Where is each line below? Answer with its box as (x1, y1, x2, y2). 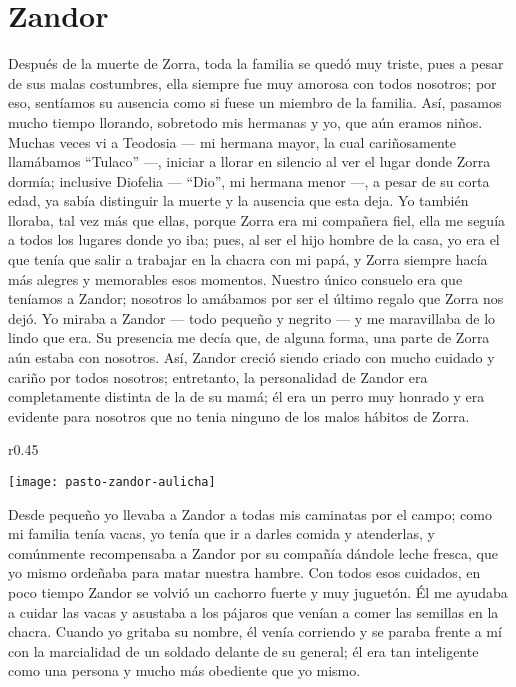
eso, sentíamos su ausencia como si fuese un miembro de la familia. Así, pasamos (8, 92, 502, 113)
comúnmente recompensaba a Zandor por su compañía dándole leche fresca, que (8, 542, 498, 563)
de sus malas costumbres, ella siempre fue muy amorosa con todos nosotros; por (8, 72, 497, 93)
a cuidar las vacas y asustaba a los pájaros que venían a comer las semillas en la (8, 601, 499, 622)
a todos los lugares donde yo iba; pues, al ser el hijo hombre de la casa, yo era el (8, 229, 500, 250)
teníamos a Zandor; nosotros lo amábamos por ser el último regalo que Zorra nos (8, 288, 504, 309)
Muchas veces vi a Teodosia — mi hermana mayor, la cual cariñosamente (8, 131, 456, 152)
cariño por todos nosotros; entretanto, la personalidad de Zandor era (8, 366, 428, 387)
